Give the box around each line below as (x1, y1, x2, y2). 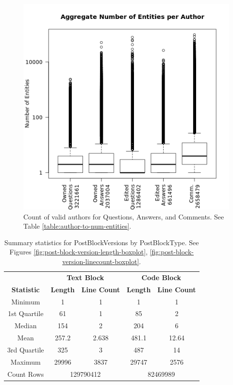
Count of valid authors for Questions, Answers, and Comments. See (23, 211, 224, 221)
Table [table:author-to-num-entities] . (23, 221, 132, 231)
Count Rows (7, 368, 44, 379)
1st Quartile (8, 308, 44, 318)
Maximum (10, 356, 41, 367)
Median (15, 320, 37, 331)
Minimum (11, 296, 40, 306)
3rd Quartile (7, 344, 44, 354)
